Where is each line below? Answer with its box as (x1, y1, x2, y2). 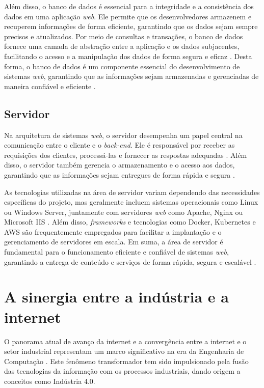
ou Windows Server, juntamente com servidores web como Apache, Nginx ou (4, 206, 243, 217)
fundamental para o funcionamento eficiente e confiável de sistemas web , (4, 246, 229, 257)
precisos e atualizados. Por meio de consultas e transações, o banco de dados (4, 31, 243, 41)
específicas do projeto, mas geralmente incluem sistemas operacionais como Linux (4, 197, 258, 207)
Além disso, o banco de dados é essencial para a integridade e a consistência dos (4, 1, 254, 11)
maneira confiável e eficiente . (4, 80, 96, 91)
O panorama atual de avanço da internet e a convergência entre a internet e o (4, 336, 247, 346)
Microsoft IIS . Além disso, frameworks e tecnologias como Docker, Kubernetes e (4, 216, 256, 227)
